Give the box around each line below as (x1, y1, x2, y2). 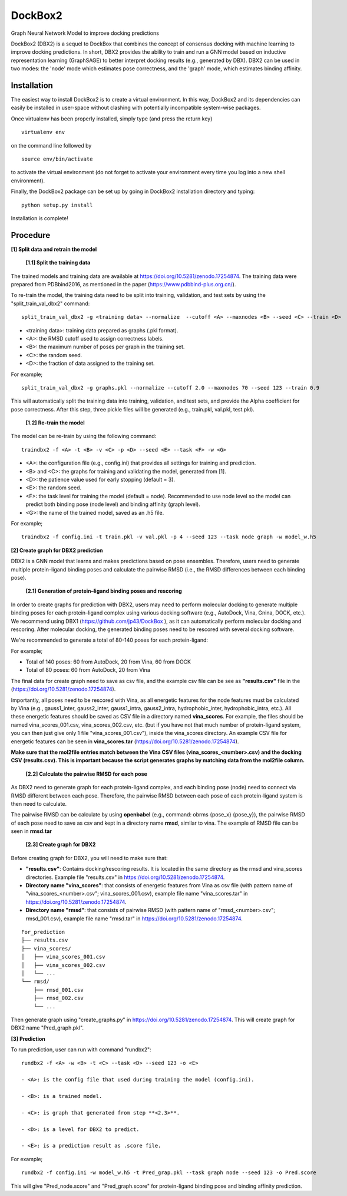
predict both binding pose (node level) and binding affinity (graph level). (25, 501, 200, 508)
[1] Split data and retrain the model (11, 246, 97, 253)
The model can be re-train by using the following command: (11, 433, 157, 440)
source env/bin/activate (21, 155, 93, 162)
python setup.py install (21, 201, 93, 208)
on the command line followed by (11, 142, 92, 149)
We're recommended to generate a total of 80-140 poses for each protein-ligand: (11, 636, 209, 643)
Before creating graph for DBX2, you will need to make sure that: (11, 854, 168, 861)
